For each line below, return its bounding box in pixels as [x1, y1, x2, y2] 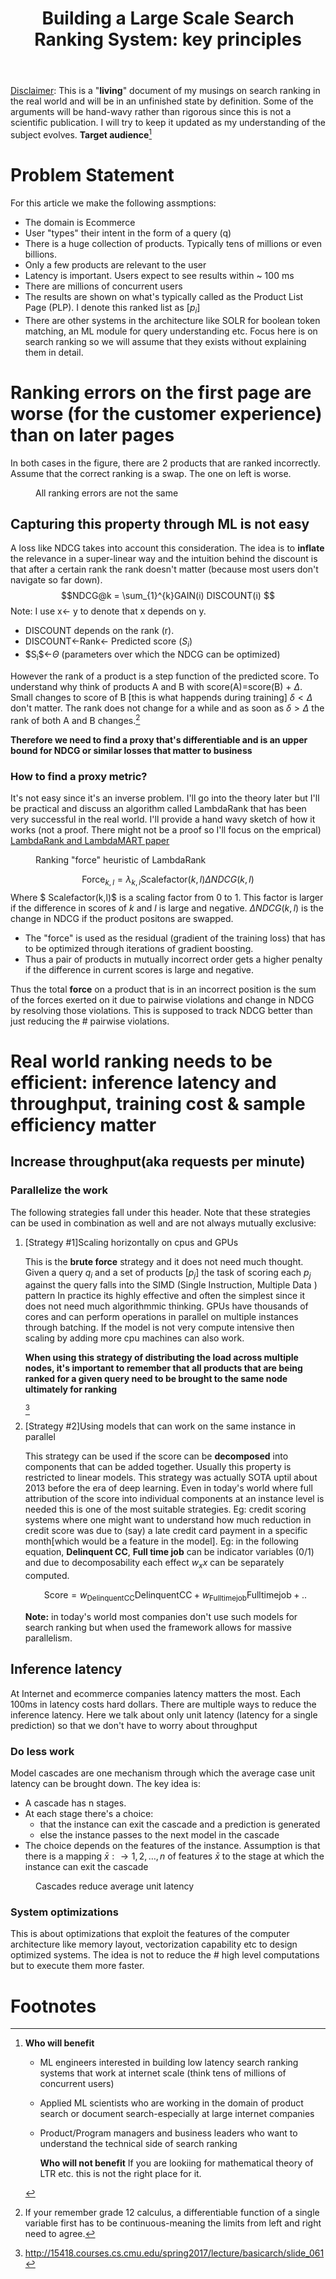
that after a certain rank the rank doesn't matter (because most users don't [10, 563, 319, 576]
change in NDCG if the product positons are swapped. [10, 912, 234, 924]
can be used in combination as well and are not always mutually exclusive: [10, 1217, 317, 1229]
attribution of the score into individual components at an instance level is [24, 1493, 325, 1505]
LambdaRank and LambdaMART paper [10, 834, 170, 846]
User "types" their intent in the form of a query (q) [24, 227, 232, 239]
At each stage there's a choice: [24, 1808, 154, 1820]
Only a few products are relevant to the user [24, 258, 207, 271]
